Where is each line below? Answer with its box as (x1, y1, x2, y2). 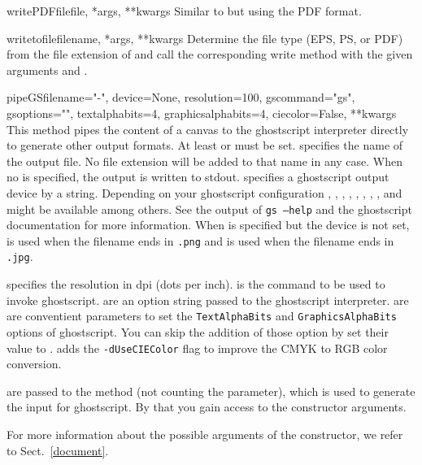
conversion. (7, 355, 62, 372)
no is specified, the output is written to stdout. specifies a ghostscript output (7, 168, 389, 185)
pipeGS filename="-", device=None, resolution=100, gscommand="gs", (7, 89, 355, 106)
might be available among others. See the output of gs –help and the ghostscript (7, 200, 412, 217)
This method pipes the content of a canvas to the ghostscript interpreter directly (7, 120, 409, 137)
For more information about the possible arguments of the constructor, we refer (7, 425, 403, 442)
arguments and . (7, 61, 88, 78)
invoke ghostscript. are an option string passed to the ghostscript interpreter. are (7, 291, 409, 308)
